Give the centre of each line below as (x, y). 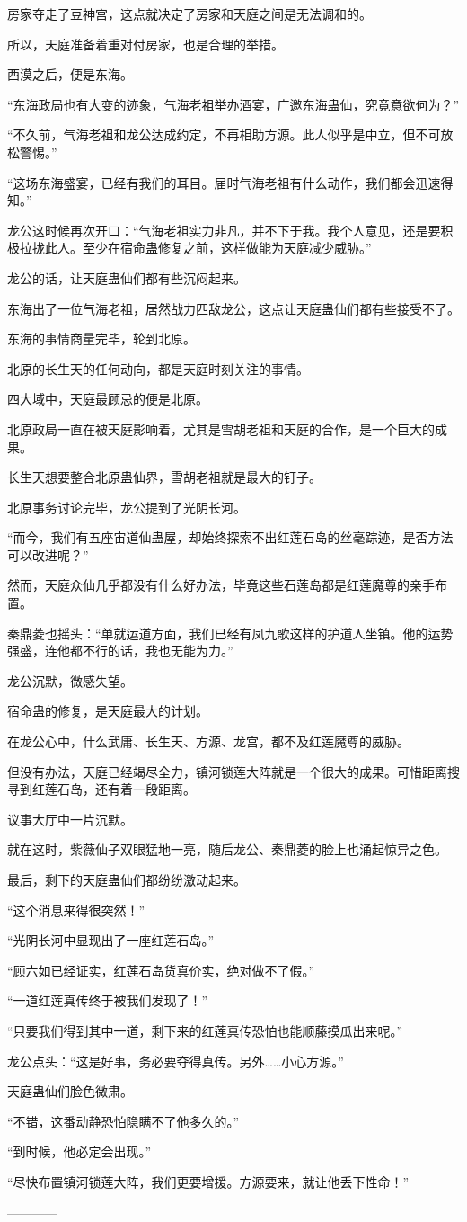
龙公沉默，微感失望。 (70, 680)
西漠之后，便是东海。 (70, 74)
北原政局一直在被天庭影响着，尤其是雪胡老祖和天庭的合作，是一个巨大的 (221, 428)
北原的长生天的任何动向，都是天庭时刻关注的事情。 (158, 368)
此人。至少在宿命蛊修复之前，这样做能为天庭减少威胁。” (208, 248)
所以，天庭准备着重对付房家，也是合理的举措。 (145, 44)
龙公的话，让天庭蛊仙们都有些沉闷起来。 (127, 277)
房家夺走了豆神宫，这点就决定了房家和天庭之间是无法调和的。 (189, 13)
